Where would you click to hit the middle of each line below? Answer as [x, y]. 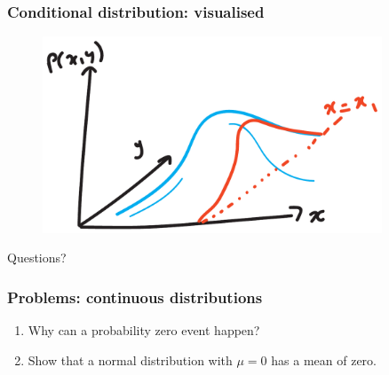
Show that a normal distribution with [130, 359]
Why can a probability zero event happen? [144, 329]
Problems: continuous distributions [135, 297]
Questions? [37, 258]
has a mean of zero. [324, 359]
